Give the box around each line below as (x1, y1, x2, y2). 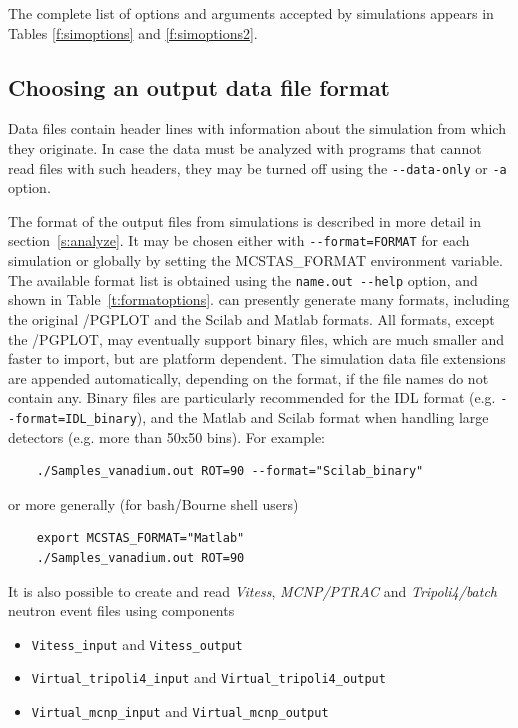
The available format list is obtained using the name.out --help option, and (8, 269, 478, 290)
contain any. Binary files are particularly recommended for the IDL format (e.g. (8, 387, 496, 408)
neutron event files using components (8, 600, 235, 621)
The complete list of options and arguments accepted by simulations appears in (8, 3, 494, 23)
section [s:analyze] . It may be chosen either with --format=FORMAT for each (8, 230, 470, 251)
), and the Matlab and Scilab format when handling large (136, 406, 489, 427)
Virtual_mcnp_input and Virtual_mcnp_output (31, 701, 329, 722)
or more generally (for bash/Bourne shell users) (8, 493, 299, 514)
